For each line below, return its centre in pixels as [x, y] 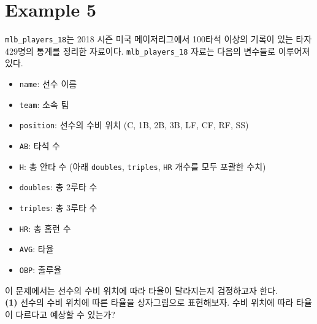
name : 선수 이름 [48, 84]
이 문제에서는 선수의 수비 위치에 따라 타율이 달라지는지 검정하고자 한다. [142, 290]
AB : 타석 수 [40, 145]
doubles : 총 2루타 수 [58, 187]
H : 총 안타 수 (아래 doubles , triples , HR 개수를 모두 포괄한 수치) [143, 166]
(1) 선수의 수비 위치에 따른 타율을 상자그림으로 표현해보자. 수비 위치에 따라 [149, 302]
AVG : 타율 [36, 249]
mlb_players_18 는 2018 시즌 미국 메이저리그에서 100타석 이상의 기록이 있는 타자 [158, 39]
